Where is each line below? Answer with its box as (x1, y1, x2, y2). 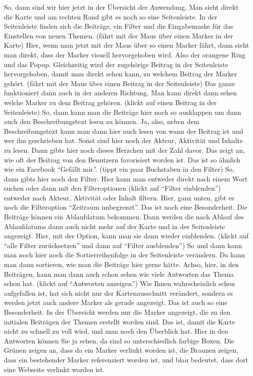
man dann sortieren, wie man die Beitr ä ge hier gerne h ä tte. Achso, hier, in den (4, 259, 239, 269)
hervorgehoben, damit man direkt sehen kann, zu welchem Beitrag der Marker (4, 69, 237, 79)
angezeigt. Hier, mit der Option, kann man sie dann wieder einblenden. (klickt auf (4, 231, 249, 241)
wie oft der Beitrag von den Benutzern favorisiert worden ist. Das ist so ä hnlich (4, 154, 241, 164)
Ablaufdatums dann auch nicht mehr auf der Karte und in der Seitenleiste (4, 221, 225, 231)
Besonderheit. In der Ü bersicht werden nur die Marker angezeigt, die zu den (4, 307, 231, 317)
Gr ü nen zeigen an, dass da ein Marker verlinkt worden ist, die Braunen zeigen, (4, 345, 238, 355)
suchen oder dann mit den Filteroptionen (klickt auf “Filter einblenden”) (4, 183, 221, 193)
